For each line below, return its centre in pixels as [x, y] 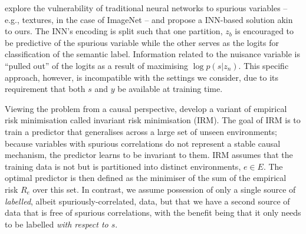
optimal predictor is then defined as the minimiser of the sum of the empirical [146, 178]
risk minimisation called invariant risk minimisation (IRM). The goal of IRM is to [153, 120]
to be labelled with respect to [57, 224]
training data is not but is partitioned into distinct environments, [123, 166]
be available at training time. [170, 89]
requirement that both [45, 89]
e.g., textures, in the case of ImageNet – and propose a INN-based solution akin [149, 19]
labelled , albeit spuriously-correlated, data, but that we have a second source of [147, 201]
